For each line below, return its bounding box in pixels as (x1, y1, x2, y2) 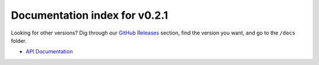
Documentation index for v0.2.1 (11, 9, 168, 22)
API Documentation (25, 48, 73, 55)
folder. (11, 37, 27, 44)
